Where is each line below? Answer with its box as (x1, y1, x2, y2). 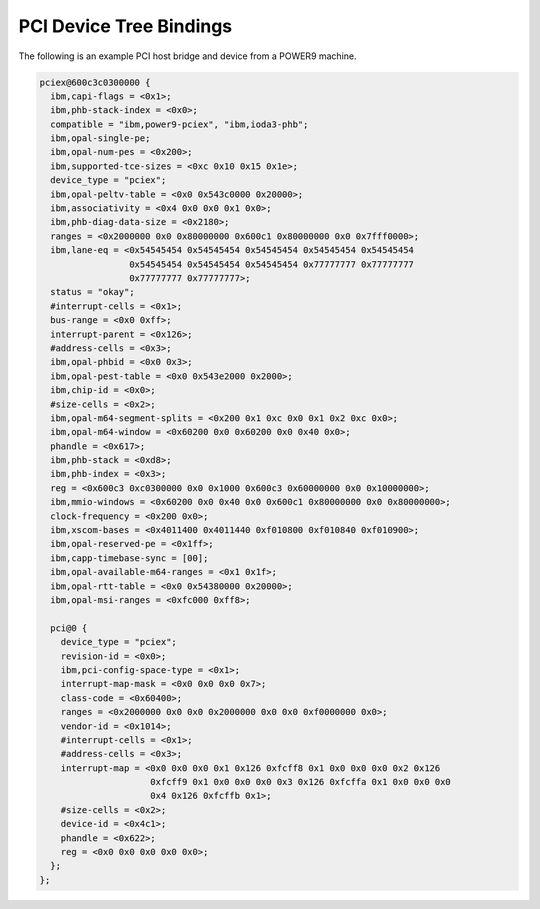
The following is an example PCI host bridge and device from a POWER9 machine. (18, 50, 357, 62)
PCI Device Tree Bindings (18, 15, 233, 37)
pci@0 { (50, 622, 88, 634)
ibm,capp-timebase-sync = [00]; (50, 552, 209, 564)
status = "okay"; (50, 286, 135, 298)
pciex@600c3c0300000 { (39, 76, 151, 88)
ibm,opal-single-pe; (50, 133, 151, 144)
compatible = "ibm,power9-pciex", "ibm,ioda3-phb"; (50, 118, 309, 130)
